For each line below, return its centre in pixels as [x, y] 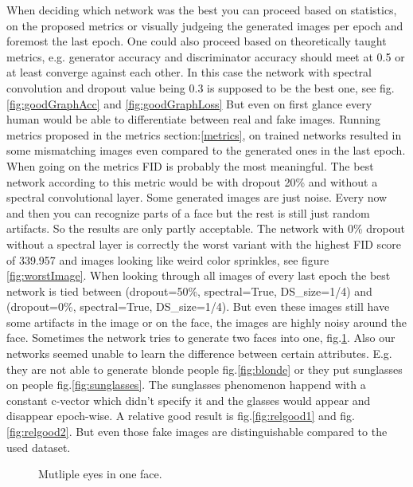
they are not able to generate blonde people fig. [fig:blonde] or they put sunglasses [205, 369]
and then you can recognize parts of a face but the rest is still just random [188, 212]
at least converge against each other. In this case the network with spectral [189, 72]
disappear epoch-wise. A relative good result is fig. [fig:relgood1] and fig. [181, 416]
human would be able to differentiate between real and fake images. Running [194, 119]
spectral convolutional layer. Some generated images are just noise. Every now [197, 197]
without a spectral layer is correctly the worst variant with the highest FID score [204, 243]
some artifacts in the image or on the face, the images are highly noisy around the [206, 322]
